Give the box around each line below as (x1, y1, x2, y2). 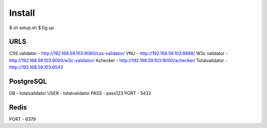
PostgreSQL (9, 77, 47, 86)
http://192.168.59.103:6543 (9, 64, 63, 70)
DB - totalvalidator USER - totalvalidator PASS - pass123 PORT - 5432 (9, 90, 151, 96)
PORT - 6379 (9, 116, 36, 122)
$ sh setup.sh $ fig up (9, 25, 54, 31)
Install (9, 7, 35, 18)
